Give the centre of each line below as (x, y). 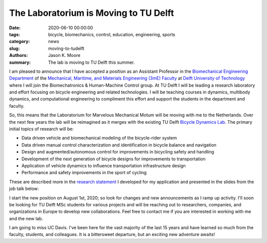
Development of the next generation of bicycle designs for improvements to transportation (113, 159)
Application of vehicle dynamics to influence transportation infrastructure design (104, 165)
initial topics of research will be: (42, 129)
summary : (20, 62)
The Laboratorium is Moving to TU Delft (91, 13)
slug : (14, 48)
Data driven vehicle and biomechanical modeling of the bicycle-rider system (99, 138)
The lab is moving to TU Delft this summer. (91, 62)
